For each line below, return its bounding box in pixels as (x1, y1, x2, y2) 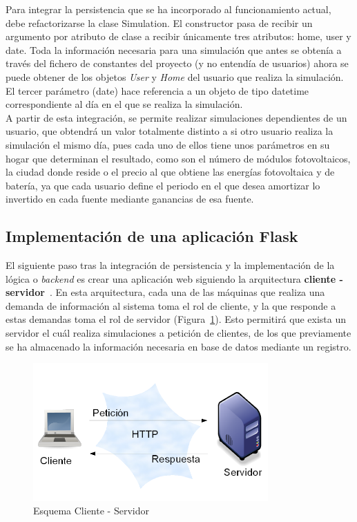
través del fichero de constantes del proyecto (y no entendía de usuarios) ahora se (6, 56, 349, 71)
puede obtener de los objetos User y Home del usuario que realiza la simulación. (6, 69, 344, 84)
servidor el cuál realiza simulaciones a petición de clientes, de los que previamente (6, 326, 351, 340)
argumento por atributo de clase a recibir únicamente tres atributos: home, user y (6, 29, 351, 44)
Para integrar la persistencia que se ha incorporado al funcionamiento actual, (6, 2, 331, 16)
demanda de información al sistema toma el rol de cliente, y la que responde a (6, 298, 336, 313)
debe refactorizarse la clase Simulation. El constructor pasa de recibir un (6, 15, 313, 30)
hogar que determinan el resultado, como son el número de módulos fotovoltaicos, (6, 151, 351, 165)
